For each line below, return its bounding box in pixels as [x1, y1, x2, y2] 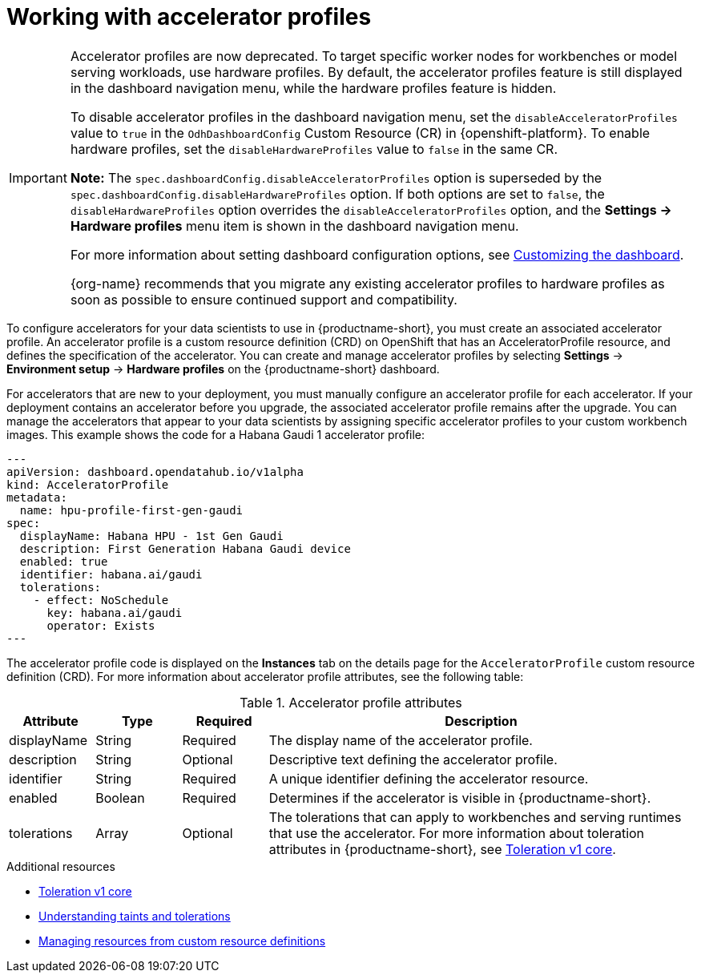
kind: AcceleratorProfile [6, 477, 169, 491]
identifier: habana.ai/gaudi [19, 567, 203, 581]
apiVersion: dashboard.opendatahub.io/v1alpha [6, 465, 304, 478]
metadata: [6, 490, 67, 504]
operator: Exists [46, 618, 155, 632]
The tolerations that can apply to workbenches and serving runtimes [268, 808, 682, 825]
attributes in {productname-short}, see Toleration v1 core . [268, 840, 616, 857]
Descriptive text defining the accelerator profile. [268, 751, 558, 767]
